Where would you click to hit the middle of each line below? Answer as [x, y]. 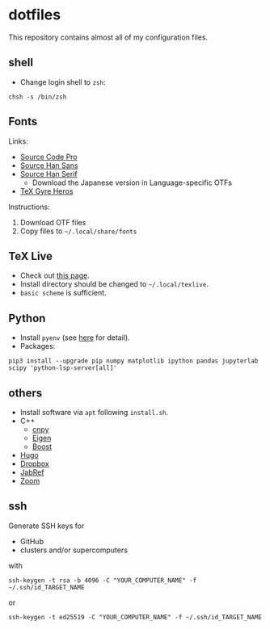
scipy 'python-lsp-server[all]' [63, 368]
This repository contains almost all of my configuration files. [108, 37]
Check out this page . [55, 275]
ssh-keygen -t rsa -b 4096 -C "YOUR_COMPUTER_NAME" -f [103, 580]
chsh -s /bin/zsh [38, 97]
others [25, 393]
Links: [18, 141]
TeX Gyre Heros [46, 191]
